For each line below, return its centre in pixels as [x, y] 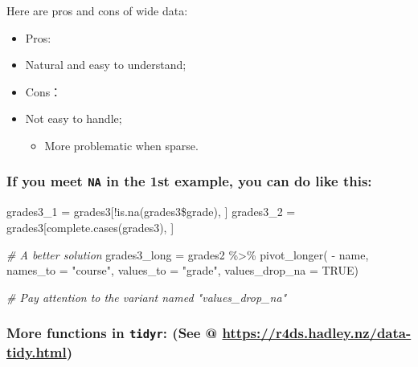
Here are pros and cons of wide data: [97, 10]
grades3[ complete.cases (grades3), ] [90, 227]
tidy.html [37, 351]
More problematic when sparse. [121, 145]
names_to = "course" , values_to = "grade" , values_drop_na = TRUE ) [182, 270]
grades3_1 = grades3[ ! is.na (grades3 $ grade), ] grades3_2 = [151, 212]
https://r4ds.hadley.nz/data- [317, 333]
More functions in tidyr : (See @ [112, 333]
